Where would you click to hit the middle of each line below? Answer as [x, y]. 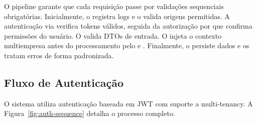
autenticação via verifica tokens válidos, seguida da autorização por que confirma [128, 26]
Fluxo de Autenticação [64, 82]
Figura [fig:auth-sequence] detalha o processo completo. [90, 113]
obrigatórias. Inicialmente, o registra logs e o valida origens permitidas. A [117, 16]
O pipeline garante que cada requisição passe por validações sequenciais [114, 6]
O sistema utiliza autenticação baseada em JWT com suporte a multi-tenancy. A [128, 103]
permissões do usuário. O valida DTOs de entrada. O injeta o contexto [113, 35]
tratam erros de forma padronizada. [59, 55]
